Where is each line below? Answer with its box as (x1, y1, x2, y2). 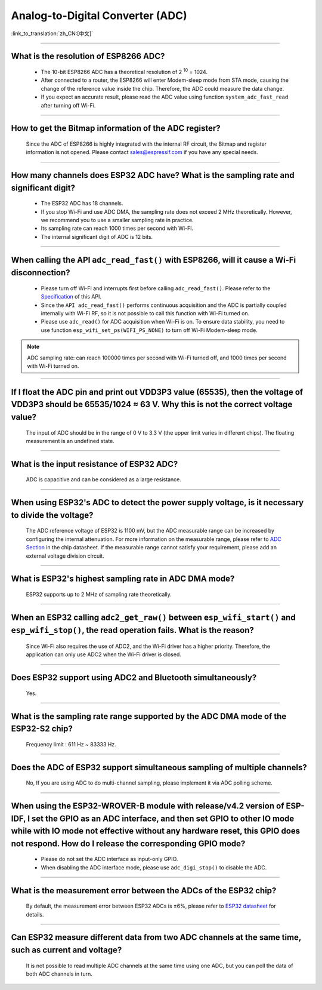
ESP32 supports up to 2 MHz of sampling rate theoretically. (26, 591, 172, 598)
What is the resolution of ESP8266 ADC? (11, 51, 165, 62)
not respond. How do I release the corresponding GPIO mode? (11, 838, 246, 848)
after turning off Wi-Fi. (41, 102, 96, 109)
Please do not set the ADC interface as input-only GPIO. (41, 856, 178, 863)
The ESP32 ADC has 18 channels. (41, 200, 123, 207)
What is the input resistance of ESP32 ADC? (11, 459, 178, 469)
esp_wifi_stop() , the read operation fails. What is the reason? (11, 625, 255, 635)
